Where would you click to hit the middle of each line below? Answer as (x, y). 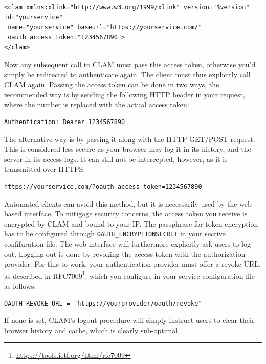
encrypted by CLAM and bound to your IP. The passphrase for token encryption (131, 223)
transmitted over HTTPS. (45, 169)
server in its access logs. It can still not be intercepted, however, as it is (116, 159)
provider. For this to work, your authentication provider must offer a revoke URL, (132, 264)
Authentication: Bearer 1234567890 (65, 122)
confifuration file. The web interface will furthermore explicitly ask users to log (127, 243)
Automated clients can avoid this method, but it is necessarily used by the (121, 203)
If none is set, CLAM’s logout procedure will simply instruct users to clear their (129, 320)
